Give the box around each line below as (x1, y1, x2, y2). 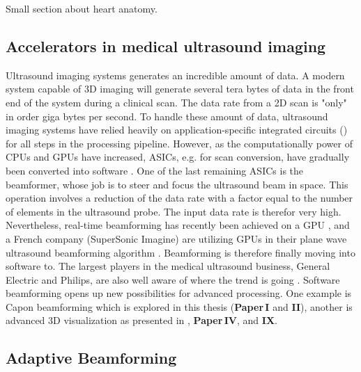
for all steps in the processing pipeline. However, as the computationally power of (6, 136, 353, 150)
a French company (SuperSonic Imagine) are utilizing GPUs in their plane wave (6, 231, 347, 245)
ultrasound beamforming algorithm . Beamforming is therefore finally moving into (6, 245, 355, 259)
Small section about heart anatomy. (6, 1, 158, 15)
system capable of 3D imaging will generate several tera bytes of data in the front (6, 81, 354, 96)
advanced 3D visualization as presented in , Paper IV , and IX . (6, 313, 277, 327)
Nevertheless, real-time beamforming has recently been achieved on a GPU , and (6, 218, 350, 232)
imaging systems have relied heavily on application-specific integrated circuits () (6, 122, 348, 137)
